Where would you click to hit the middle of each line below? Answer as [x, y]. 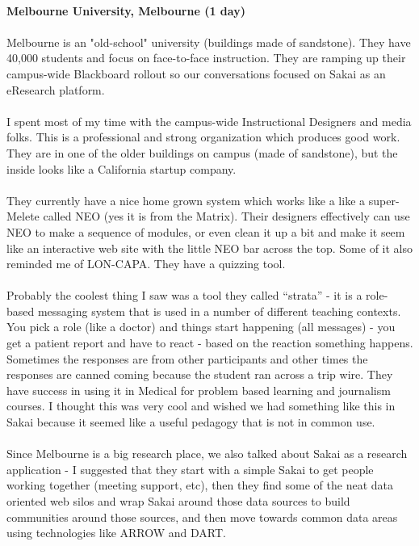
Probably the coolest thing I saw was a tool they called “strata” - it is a [184, 295]
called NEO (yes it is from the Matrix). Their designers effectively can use [226, 216]
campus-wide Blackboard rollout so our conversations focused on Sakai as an [196, 73]
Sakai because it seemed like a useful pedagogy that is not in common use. [191, 422]
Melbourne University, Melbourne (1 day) [126, 10]
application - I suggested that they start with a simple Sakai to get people [190, 469]
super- [384, 200]
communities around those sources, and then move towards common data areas [202, 517]
